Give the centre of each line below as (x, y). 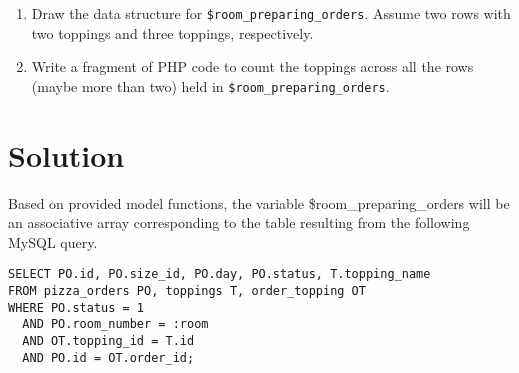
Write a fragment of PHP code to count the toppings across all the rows (252, 66)
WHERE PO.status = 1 (76, 307)
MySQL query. (53, 241)
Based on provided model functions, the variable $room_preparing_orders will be (259, 202)
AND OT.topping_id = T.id (108, 341)
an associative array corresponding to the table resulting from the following (239, 222)
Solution (66, 154)
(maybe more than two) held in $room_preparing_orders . (210, 85)
